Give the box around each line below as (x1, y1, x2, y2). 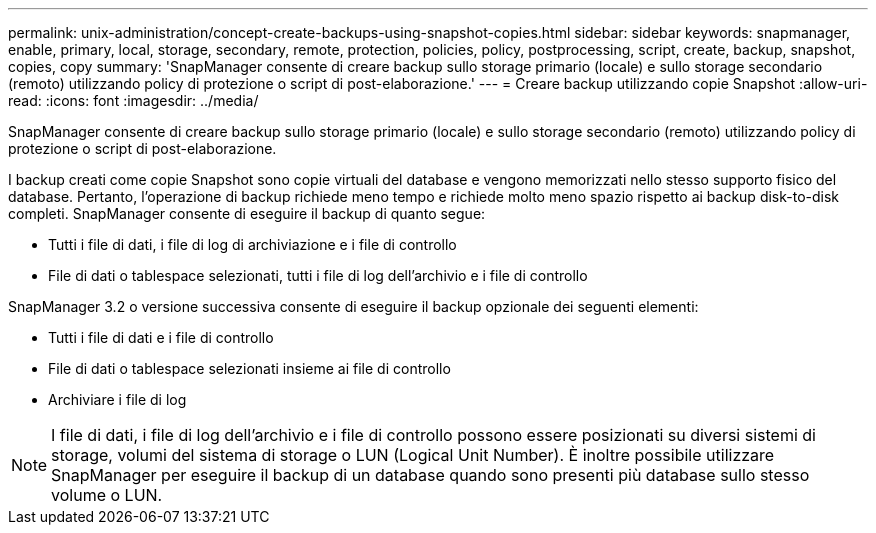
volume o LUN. (51, 485, 163, 505)
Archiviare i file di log (48, 391, 187, 408)
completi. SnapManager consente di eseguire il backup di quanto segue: (8, 205, 486, 222)
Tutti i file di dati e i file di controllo (48, 329, 274, 346)
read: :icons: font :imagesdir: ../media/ (8, 92, 259, 109)
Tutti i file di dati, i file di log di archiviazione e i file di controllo (48, 236, 457, 253)
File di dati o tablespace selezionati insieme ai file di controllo (48, 360, 451, 377)
